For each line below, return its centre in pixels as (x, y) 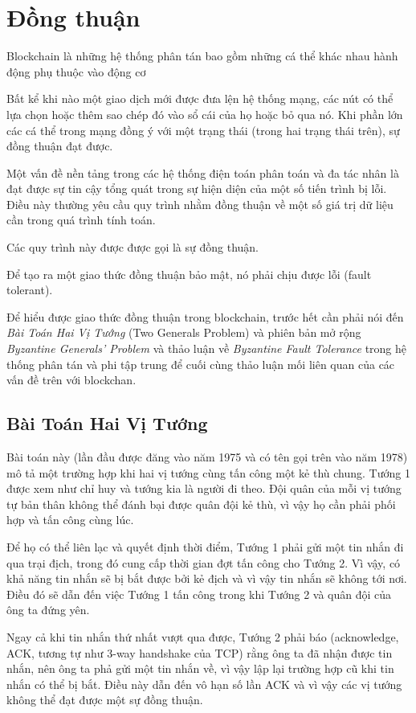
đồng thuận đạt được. (60, 146)
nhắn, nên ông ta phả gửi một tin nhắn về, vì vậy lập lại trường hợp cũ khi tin (200, 668)
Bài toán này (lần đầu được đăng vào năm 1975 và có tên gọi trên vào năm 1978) (207, 457)
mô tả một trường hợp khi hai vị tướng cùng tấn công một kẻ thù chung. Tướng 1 (208, 472)
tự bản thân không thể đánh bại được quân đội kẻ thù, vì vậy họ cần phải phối (201, 504)
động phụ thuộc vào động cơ (76, 71)
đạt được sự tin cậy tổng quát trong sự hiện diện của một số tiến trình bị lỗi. (197, 188)
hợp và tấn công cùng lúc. (70, 520)
